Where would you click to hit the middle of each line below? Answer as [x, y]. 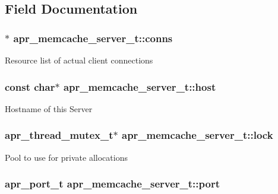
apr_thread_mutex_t [59, 135]
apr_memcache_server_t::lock [197, 135]
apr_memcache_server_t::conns [93, 38]
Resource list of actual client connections [79, 60]
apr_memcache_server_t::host [140, 86]
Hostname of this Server [49, 108]
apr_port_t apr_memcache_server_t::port [112, 184]
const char [30, 86]
